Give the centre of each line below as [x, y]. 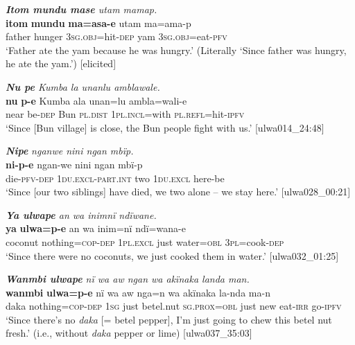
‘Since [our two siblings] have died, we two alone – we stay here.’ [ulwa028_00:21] [178, 192]
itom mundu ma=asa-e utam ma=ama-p [98, 23]
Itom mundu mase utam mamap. [81, 9]
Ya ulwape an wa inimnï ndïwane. [81, 214]
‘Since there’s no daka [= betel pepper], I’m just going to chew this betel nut [169, 319]
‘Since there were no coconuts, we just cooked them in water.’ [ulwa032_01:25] [172, 255]
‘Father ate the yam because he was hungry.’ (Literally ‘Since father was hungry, [176, 50]
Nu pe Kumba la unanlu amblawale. [83, 86]
